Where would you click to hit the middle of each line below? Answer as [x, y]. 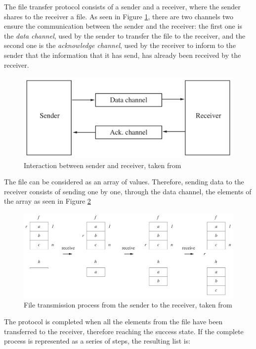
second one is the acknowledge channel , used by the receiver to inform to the [120, 45]
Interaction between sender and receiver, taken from [103, 165]
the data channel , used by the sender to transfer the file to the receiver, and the [125, 35]
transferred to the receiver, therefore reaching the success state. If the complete [124, 331]
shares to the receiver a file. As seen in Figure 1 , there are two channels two [119, 16]
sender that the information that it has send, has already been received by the [123, 55]
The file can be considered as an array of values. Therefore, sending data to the [124, 182]
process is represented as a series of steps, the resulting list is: [97, 341]
